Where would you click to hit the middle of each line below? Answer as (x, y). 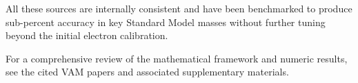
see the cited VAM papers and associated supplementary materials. (147, 72)
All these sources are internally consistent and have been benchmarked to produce (179, 8)
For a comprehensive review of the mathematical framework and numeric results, (177, 58)
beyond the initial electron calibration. (87, 35)
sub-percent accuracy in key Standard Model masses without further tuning (166, 22)
